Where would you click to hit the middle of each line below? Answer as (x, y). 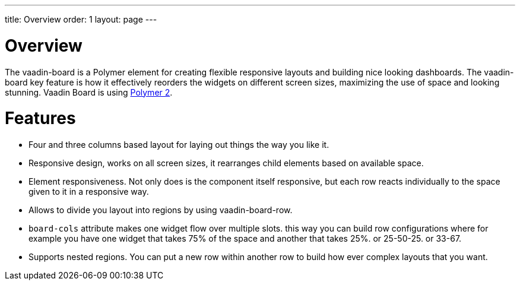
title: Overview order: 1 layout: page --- (81, 19)
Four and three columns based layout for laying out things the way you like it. (179, 145)
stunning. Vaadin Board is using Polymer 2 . (89, 92)
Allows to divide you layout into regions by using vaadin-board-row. (161, 210)
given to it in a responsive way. (89, 191)
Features (40, 118)
